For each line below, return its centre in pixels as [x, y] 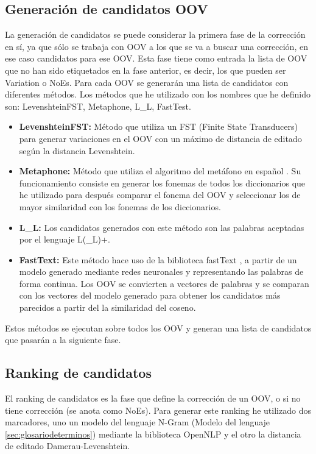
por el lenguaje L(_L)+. [65, 239]
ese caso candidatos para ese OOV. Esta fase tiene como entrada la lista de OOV [156, 58]
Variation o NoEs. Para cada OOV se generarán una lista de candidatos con [147, 82]
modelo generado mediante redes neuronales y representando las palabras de [161, 271]
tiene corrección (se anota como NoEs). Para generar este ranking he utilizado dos [158, 410]
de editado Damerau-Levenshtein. [68, 446]
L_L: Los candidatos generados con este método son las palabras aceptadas [162, 227]
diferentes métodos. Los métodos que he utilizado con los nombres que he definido [158, 94]
